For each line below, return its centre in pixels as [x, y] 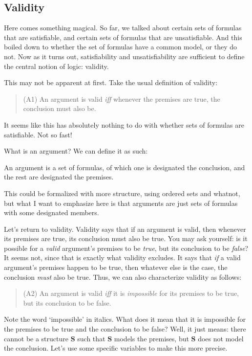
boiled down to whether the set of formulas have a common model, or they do [121, 47]
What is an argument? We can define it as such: [76, 151]
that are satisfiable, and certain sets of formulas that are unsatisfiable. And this [123, 37]
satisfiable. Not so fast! [38, 134]
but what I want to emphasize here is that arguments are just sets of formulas [121, 203]
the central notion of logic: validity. [56, 66]
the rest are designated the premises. [59, 177]
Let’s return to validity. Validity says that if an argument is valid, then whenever [125, 229]
